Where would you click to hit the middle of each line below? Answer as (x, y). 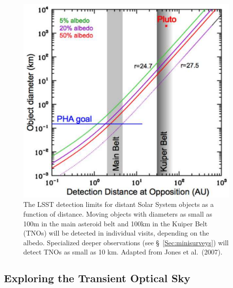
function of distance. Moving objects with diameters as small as (118, 213)
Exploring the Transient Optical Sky (97, 278)
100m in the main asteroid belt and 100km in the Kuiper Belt (116, 223)
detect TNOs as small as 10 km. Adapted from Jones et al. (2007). (123, 252)
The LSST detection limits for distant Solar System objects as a (119, 204)
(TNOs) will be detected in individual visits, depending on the (116, 233)
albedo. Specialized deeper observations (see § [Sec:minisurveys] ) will (126, 242)
